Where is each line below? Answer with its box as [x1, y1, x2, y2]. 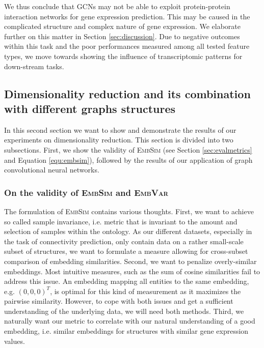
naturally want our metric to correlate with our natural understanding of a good [4, 315, 255, 326]
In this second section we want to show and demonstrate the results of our [4, 124, 236, 135]
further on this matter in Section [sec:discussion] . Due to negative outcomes [4, 31, 240, 41]
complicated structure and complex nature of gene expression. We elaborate [4, 21, 241, 32]
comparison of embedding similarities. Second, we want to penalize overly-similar [4, 255, 257, 266]
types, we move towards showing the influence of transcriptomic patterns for [4, 50, 243, 61]
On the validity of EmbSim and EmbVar [4, 186, 168, 198]
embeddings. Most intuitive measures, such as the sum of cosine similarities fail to [4, 266, 260, 276]
